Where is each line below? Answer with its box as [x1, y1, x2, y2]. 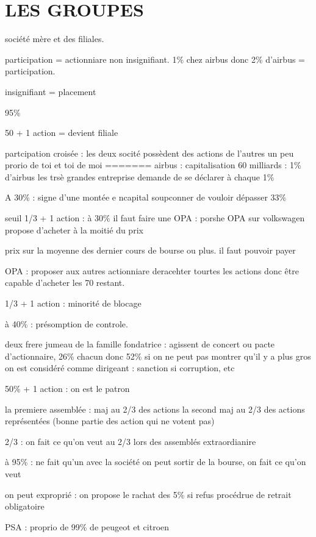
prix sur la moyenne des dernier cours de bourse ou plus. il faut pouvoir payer [5, 244, 296, 257]
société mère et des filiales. [5, 32, 104, 45]
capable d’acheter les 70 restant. [5, 276, 125, 289]
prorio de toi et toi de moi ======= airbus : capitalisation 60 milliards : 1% [5, 158, 301, 171]
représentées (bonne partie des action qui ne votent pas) [5, 414, 215, 427]
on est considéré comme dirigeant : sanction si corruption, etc [5, 361, 235, 374]
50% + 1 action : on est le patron [5, 382, 130, 394]
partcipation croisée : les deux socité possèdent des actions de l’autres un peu [5, 146, 294, 159]
